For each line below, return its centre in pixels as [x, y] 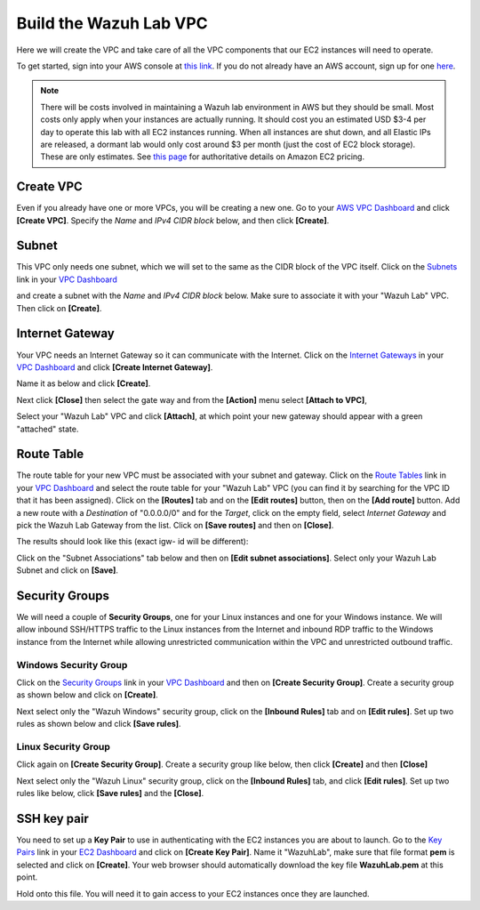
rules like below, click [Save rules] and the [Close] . [110, 793]
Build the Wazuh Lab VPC [112, 23]
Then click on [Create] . [59, 308]
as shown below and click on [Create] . [88, 695]
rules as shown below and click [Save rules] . [99, 724]
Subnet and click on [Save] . [68, 570]
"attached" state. [48, 429]
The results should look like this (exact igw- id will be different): [132, 542]
